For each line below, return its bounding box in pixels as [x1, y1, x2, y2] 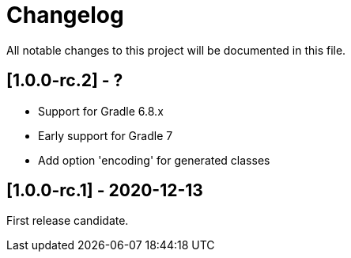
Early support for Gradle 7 [38, 128, 173, 142]
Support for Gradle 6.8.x [38, 104, 164, 118]
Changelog [6, 2, 124, 28]
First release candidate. [6, 214, 129, 228]
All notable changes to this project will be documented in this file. [6, 43, 346, 57]
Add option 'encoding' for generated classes [38, 153, 270, 167]
